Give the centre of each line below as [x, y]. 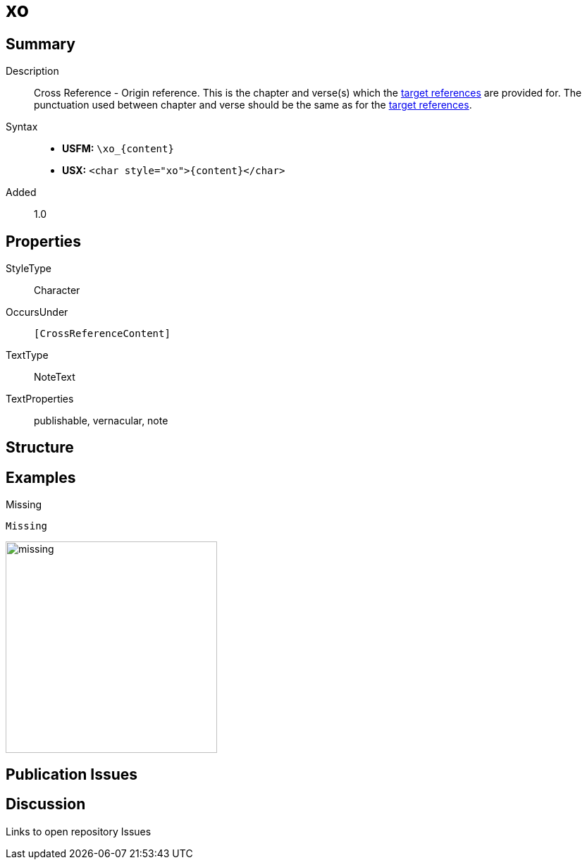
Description [32, 71]
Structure [40, 448]
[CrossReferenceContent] [102, 334]
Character [57, 290]
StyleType [29, 269]
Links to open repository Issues [79, 831]
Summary [41, 44]
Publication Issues [72, 774]
